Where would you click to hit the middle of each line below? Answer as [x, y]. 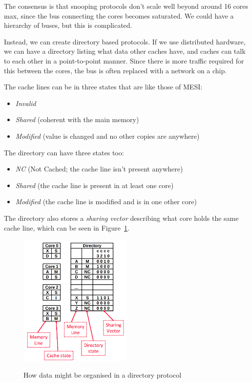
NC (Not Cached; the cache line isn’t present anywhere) [99, 169]
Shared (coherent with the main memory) [77, 119]
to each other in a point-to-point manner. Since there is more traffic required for [124, 60]
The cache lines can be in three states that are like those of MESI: [103, 87]
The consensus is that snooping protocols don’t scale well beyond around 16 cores [126, 6]
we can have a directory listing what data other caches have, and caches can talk [125, 51]
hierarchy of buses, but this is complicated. [68, 25]
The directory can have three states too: [64, 152]
